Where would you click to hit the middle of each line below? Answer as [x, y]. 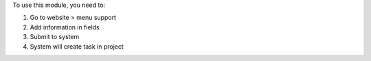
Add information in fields [65, 27]
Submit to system [55, 37]
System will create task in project [77, 46]
